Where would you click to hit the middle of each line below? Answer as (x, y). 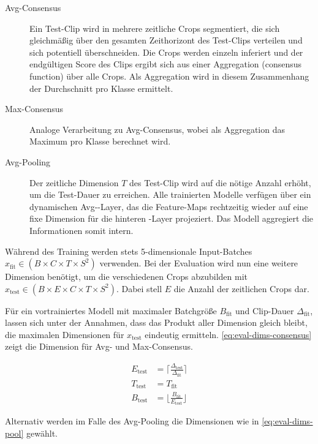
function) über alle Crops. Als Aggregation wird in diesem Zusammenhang (169, 76)
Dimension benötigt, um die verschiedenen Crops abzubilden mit (127, 277)
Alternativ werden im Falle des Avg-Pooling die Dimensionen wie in (132, 421)
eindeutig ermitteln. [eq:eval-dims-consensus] (228, 334)
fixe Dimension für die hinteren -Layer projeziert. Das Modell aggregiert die (172, 218)
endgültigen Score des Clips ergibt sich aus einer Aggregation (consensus (166, 64)
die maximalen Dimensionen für (65, 334)
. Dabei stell (139, 288)
